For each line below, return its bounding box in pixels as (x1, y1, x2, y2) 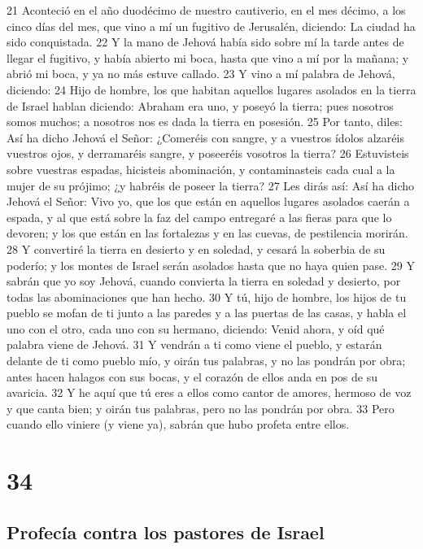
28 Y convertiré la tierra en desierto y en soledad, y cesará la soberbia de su (7, 240, 386, 257)
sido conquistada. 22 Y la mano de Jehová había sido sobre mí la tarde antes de (7, 33, 404, 50)
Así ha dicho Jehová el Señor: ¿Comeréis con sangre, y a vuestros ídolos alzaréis (7, 129, 404, 146)
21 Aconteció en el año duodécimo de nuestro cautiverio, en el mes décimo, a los (7, 2, 406, 18)
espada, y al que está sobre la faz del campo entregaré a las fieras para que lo (7, 208, 392, 225)
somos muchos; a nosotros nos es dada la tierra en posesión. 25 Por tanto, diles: (7, 113, 403, 130)
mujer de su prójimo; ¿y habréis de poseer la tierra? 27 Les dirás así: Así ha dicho (7, 176, 415, 194)
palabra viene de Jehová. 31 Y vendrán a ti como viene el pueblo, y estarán (7, 336, 382, 353)
